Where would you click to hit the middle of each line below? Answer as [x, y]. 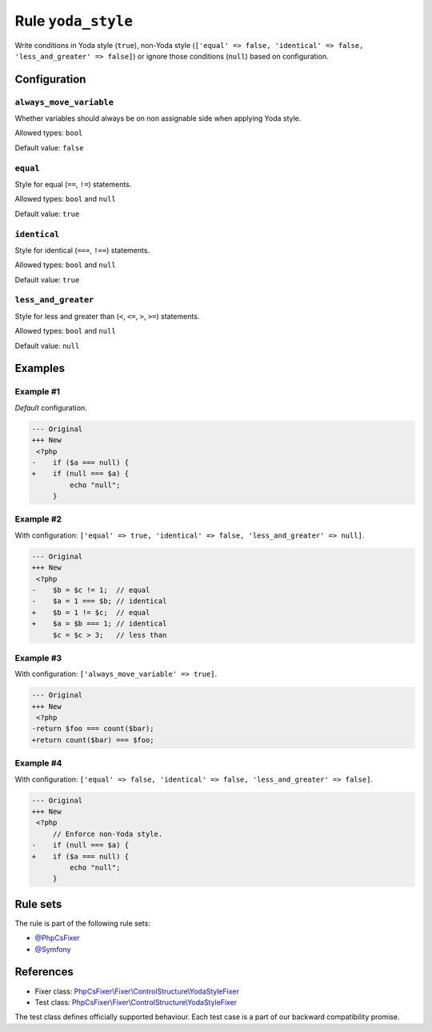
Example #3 [38, 658]
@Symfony [53, 949]
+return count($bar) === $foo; [93, 740]
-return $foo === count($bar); [93, 729]
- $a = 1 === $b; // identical [99, 601]
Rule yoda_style [74, 21]
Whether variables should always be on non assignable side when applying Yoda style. [158, 118]
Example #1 [37, 392]
